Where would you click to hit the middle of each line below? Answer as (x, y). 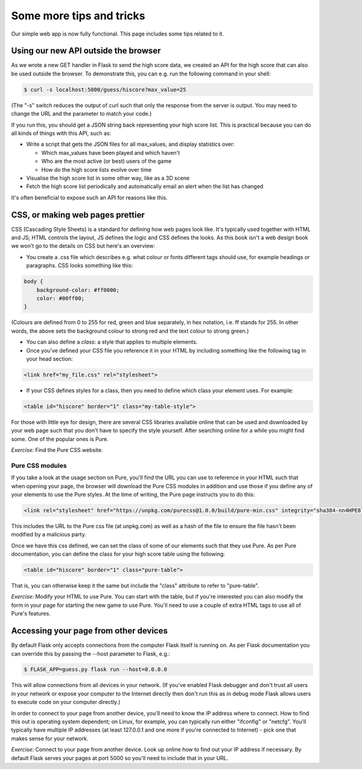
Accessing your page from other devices (90, 631)
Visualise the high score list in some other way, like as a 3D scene (108, 178)
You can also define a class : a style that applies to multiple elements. (112, 342)
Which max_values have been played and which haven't (111, 152)
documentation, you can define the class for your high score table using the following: (118, 554)
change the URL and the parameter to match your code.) (81, 114)
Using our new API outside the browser (86, 51)
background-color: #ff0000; (78, 290)
